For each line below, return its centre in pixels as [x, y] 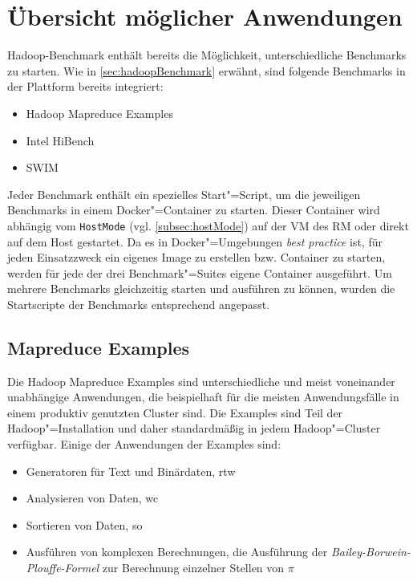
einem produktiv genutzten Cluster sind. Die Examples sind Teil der [175, 412]
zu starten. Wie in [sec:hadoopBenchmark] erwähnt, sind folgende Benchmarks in [206, 70]
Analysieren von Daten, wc [92, 498]
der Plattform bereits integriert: [85, 86]
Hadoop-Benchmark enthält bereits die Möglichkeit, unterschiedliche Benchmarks [207, 55]
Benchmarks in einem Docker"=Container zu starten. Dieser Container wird [194, 210]
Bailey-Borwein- [370, 552]
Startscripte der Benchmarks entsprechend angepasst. [139, 304]
